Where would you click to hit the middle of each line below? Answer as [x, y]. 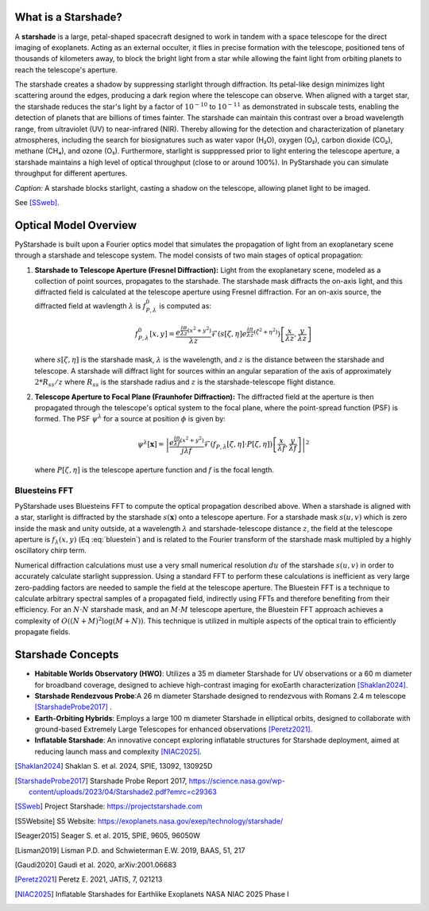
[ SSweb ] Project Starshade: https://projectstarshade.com [108, 806]
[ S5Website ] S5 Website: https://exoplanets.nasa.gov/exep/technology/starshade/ [149, 821]
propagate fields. [43, 632]
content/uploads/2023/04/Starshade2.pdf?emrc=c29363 [123, 792]
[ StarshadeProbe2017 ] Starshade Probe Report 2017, [101, 781]
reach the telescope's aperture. [66, 70]
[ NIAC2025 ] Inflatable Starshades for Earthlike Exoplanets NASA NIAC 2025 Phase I [152, 894]
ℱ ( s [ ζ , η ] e [229, 334]
